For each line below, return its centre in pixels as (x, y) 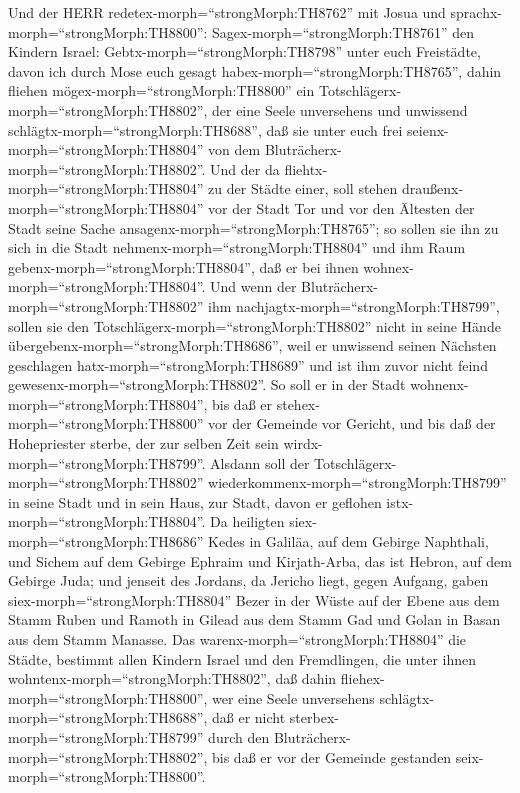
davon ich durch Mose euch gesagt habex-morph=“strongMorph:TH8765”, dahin (255, 70)
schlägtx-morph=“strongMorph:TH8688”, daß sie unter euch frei (205, 129)
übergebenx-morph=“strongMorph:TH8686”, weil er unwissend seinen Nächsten (252, 345)
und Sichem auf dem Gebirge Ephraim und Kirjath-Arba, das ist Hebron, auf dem (260, 560)
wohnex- (388, 266)
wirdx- (303, 443)
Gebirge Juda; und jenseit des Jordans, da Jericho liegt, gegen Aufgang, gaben (248, 580)
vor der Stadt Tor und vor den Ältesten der (341, 207)
